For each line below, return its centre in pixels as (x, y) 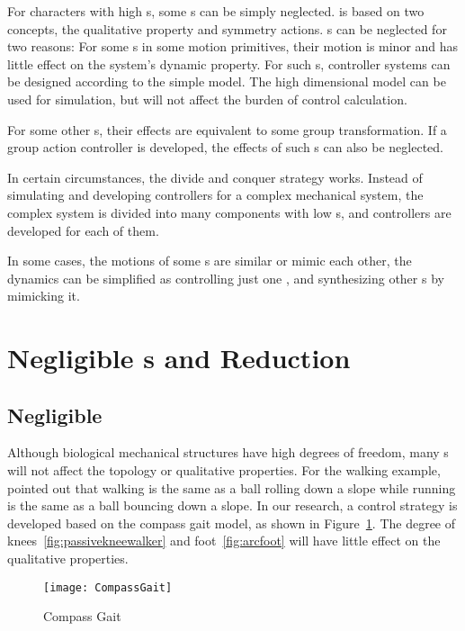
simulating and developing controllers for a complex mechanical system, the (215, 195)
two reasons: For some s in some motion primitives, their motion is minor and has (233, 46)
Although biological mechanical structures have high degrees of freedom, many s (228, 452)
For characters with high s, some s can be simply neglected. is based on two (216, 11)
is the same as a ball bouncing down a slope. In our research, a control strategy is (232, 505)
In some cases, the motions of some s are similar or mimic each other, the (210, 261)
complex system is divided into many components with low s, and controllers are (229, 212)
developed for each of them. (83, 230)
